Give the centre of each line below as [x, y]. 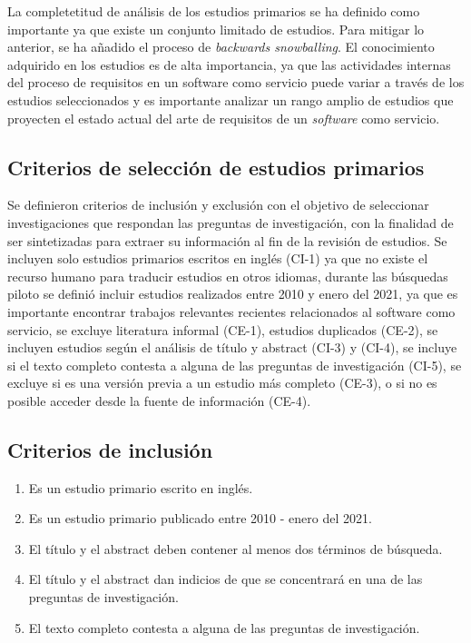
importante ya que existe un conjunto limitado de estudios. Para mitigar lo [216, 29]
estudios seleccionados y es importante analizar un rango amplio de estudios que [231, 99]
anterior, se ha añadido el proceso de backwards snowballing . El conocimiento [221, 47]
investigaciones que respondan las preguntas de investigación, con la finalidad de [231, 222]
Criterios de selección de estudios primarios [216, 167]
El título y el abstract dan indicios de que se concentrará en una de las [226, 579]
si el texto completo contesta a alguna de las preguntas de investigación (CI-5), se [235, 365]
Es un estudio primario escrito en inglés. [141, 487]
